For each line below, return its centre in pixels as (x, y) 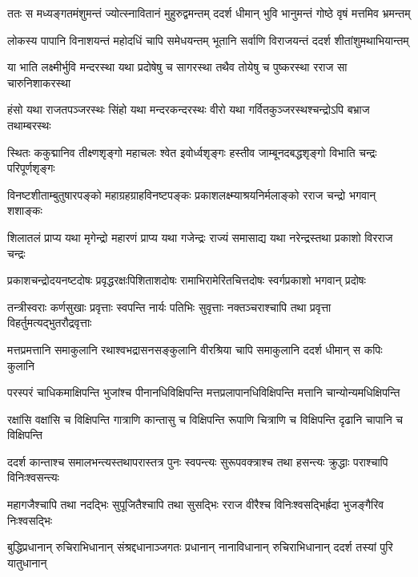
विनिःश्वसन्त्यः (33, 477)
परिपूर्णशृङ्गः (31, 168)
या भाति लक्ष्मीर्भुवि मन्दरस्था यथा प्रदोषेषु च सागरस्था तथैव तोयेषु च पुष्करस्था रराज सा (177, 67)
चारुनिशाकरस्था (39, 82)
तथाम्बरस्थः (29, 125)
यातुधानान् (27, 562)
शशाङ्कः (25, 210)
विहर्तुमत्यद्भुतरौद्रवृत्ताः (50, 323)
